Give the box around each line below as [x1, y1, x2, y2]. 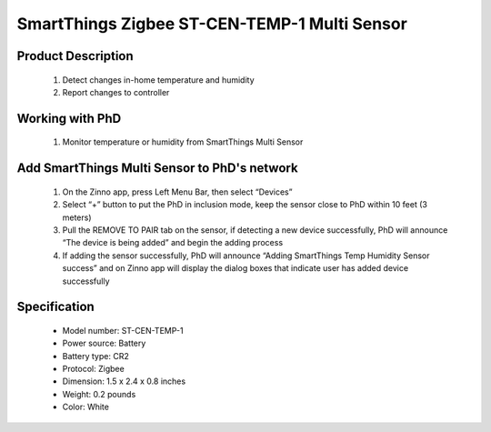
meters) [62, 212, 92, 223]
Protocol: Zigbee [62, 364, 125, 375]
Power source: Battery [62, 337, 146, 349]
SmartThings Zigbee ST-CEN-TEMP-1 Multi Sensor [16, 14, 408, 34]
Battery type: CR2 [62, 350, 129, 361]
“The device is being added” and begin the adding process [62, 237, 284, 248]
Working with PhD [16, 110, 122, 126]
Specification [16, 299, 95, 315]
